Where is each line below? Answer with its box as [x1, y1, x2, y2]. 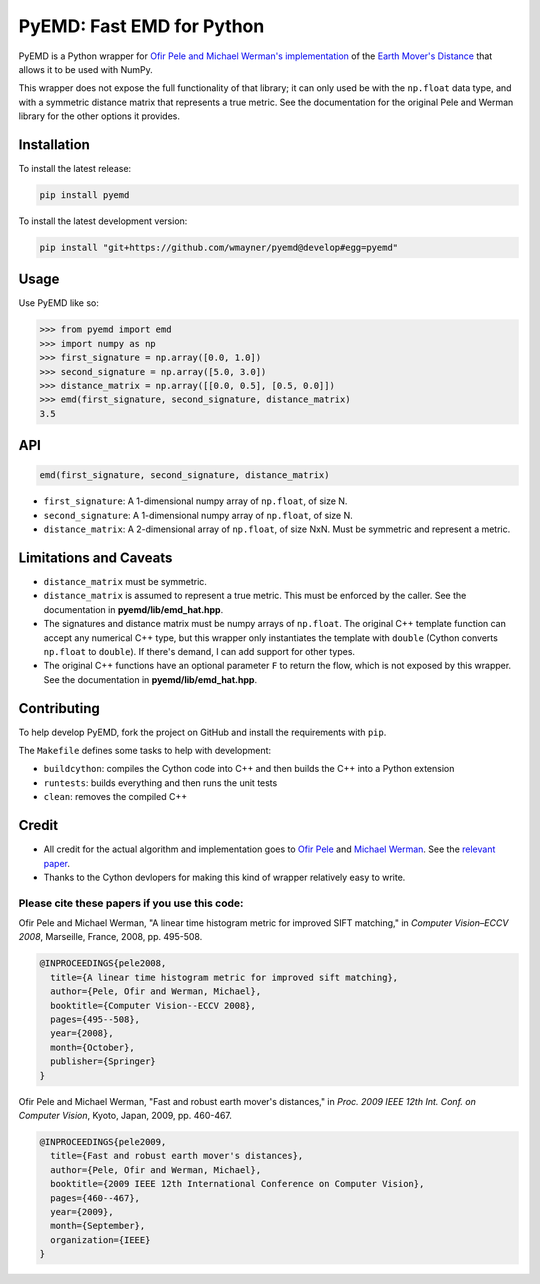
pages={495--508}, [50, 1014, 140, 1025]
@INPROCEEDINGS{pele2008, [39, 958, 167, 969]
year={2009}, [50, 1206, 114, 1217]
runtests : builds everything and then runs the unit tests [43, 776, 278, 789]
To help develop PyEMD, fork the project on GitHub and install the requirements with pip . [18, 726, 387, 738]
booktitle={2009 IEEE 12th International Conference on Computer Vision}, [50, 1178, 425, 1190]
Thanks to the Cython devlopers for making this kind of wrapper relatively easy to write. [43, 871, 406, 883]
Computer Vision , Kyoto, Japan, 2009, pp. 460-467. [18, 1109, 232, 1121]
